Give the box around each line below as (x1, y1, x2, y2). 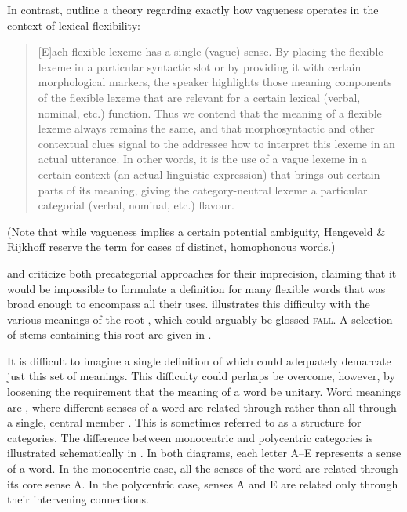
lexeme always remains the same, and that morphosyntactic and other (38, 120, 375, 136)
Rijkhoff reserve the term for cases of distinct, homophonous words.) (7, 238, 336, 255)
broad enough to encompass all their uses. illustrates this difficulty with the (7, 296, 370, 312)
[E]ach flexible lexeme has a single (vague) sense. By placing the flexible (38, 43, 383, 60)
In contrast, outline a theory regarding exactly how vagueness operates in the (7, 2, 379, 17)
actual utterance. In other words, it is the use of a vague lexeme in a (38, 151, 367, 167)
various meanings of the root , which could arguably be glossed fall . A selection (7, 310, 393, 327)
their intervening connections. (7, 491, 150, 507)
